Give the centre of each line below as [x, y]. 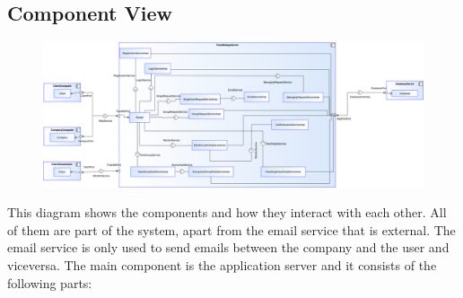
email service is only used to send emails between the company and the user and [228, 247]
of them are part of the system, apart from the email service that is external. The [231, 229]
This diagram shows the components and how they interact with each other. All [227, 212]
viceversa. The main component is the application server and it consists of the [222, 265]
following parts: [50, 282]
